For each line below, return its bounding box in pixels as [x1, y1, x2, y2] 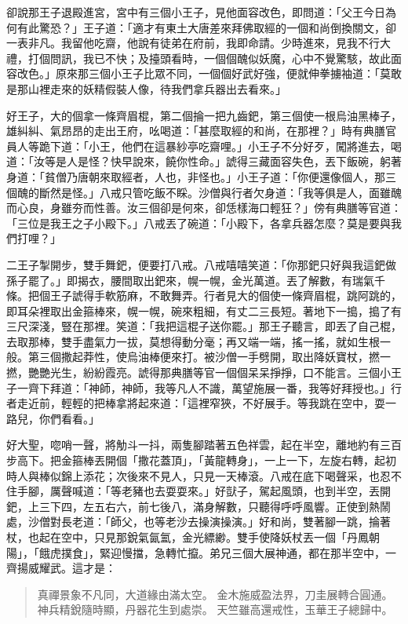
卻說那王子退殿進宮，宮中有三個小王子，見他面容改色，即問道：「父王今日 [6, 4, 385, 20]
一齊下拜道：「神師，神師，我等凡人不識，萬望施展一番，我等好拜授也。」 [16, 379, 391, 396]
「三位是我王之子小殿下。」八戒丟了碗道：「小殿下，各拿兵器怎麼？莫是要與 [6, 214, 391, 231]
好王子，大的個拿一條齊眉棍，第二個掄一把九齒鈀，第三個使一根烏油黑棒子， [6, 107, 402, 123]
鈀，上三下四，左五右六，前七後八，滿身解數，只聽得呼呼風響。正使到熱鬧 [6, 498, 391, 514]
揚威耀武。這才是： [16, 560, 116, 576]
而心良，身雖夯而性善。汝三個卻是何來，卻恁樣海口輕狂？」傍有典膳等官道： [6, 199, 402, 216]
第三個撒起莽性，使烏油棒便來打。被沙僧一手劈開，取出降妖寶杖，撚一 [27, 348, 391, 365]
